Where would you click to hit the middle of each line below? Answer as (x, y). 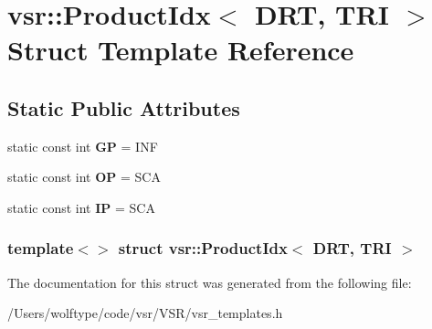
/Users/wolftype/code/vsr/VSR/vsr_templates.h (145, 313)
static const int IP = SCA (81, 207)
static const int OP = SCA (84, 177)
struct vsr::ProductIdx (203, 248)
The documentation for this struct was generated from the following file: (210, 282)
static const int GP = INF (83, 146)
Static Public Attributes (124, 107)
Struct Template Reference (181, 50)
